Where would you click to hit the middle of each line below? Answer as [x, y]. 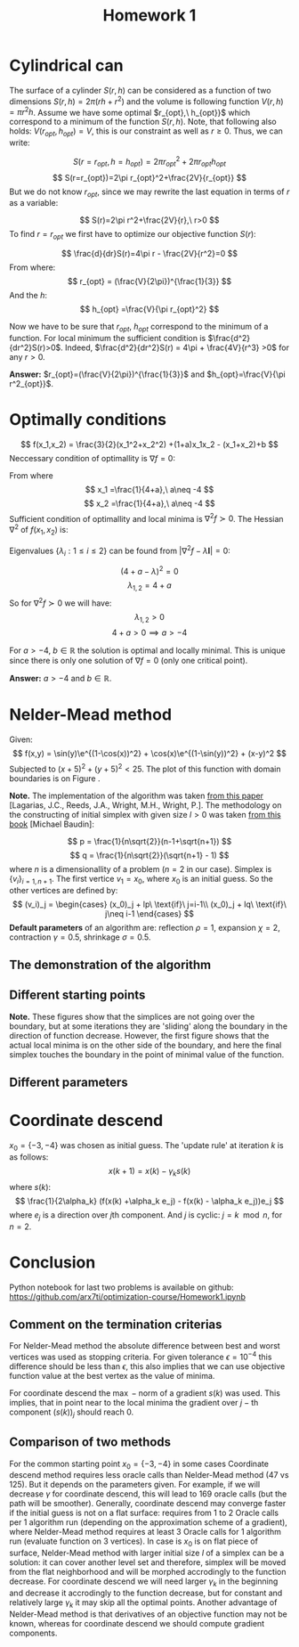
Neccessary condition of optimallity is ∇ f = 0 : [93, 458]
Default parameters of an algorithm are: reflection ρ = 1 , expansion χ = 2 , [145, 927]
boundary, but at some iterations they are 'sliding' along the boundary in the [148, 1026]
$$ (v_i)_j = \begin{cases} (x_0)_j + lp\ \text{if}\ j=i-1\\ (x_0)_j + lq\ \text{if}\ [149, 904]
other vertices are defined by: [64, 890]
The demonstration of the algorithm [110, 965]
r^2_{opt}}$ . [32, 383]
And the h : [28, 296]
